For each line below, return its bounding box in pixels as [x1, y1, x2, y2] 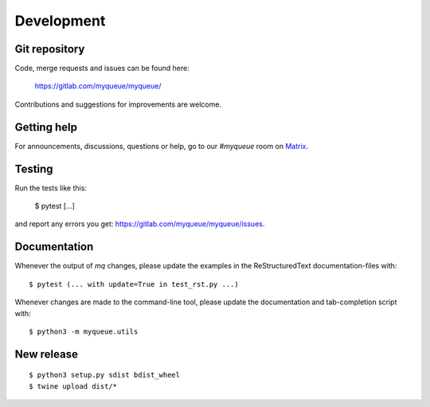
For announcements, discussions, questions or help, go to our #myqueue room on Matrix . [14, 141, 309, 151]
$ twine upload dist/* [29, 382, 118, 390]
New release [14, 347, 79, 361]
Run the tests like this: [14, 183, 88, 193]
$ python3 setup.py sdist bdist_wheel [29, 370, 181, 380]
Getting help [14, 120, 77, 134]
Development [14, 12, 106, 29]
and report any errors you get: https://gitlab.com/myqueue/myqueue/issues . [14, 219, 265, 229]
